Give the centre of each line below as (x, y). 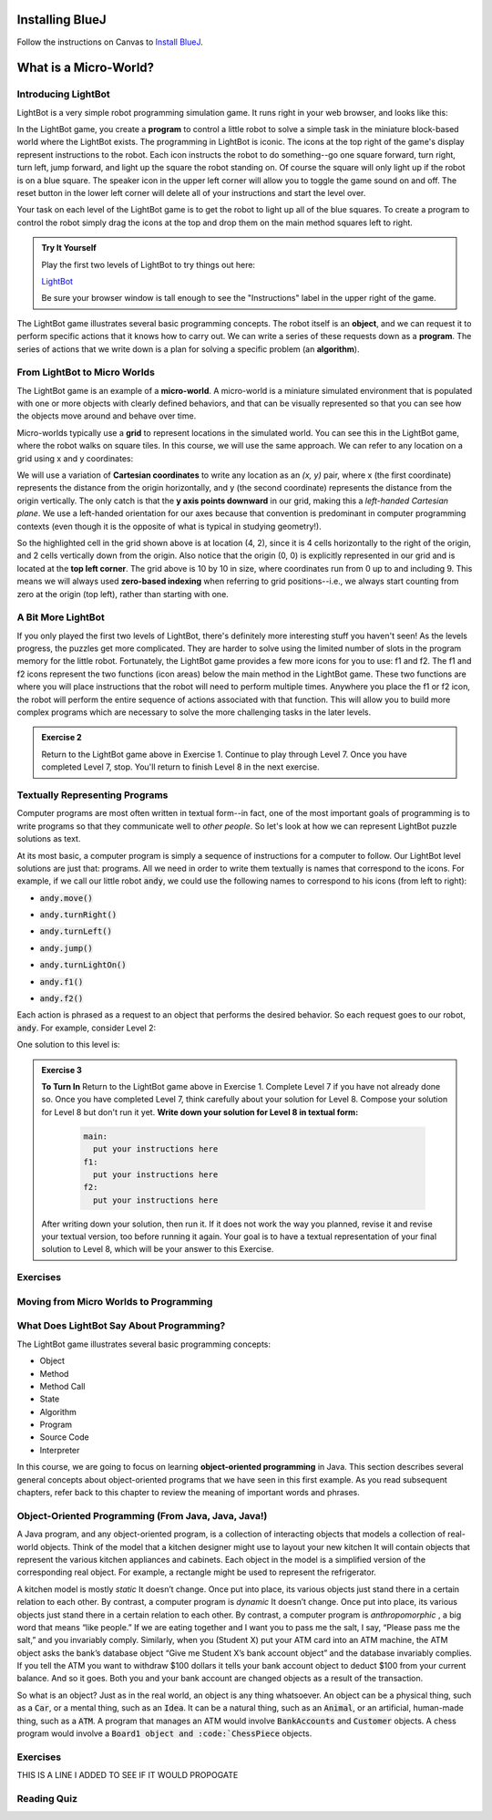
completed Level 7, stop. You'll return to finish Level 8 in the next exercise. (181, 767)
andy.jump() (66, 948)
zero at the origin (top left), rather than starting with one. (123, 594)
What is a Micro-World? (86, 68)
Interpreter (60, 1450)
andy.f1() (61, 982)
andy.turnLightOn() (83, 965)
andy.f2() (61, 999)
